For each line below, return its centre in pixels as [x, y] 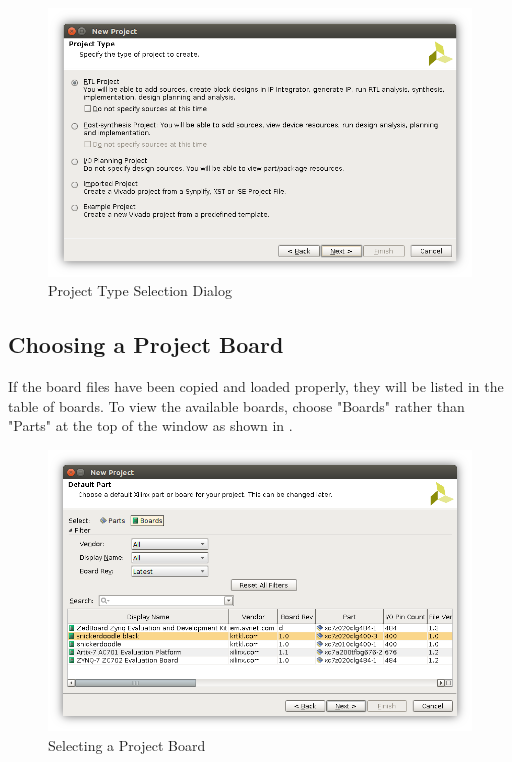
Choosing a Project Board [146, 344]
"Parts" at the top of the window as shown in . [150, 425]
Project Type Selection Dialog [140, 290]
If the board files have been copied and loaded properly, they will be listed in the [256, 386]
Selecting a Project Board [127, 744]
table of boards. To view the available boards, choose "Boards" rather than [236, 405]
